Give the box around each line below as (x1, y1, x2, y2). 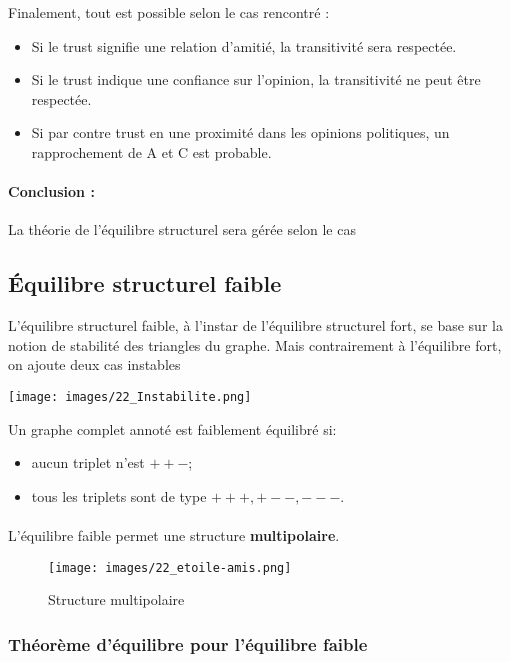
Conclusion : (8, 181, 95, 202)
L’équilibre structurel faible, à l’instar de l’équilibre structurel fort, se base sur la (8, 315, 503, 336)
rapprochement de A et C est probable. (31, 141, 272, 162)
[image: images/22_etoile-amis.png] (48, 560, 292, 575)
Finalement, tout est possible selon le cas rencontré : (8, 2, 330, 22)
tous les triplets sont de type (31, 485, 207, 506)
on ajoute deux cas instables (8, 354, 181, 375)
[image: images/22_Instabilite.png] (8, 389, 252, 404)
